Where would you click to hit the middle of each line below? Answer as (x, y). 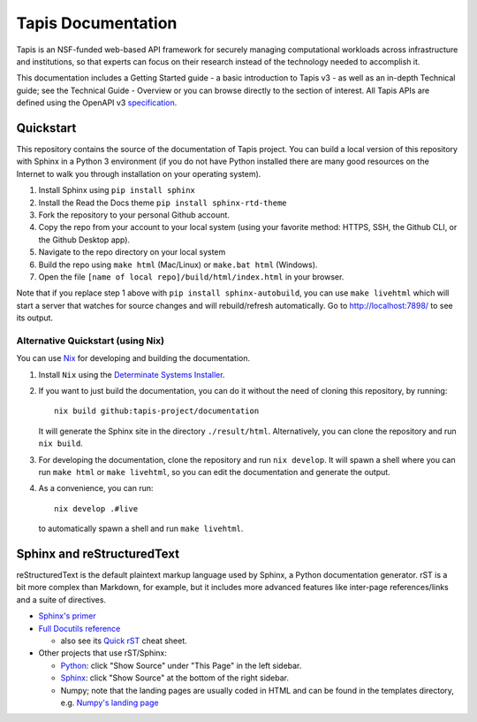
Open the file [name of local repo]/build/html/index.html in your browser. (191, 277)
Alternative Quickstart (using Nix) (91, 341)
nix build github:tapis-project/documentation (157, 411)
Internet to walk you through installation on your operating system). (139, 173)
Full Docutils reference (79, 628)
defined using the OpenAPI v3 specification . (97, 103)
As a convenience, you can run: (96, 488)
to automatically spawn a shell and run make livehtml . (141, 529)
